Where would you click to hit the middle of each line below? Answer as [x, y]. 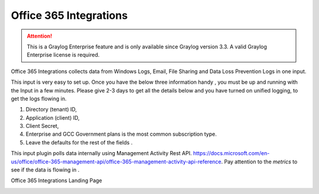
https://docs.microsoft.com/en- [231, 153]
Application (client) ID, [53, 117]
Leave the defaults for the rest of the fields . [79, 142]
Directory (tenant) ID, [51, 110]
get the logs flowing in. [39, 98]
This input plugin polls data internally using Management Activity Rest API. [101, 153]
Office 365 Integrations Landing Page [57, 180]
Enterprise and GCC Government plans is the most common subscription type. [121, 134]
